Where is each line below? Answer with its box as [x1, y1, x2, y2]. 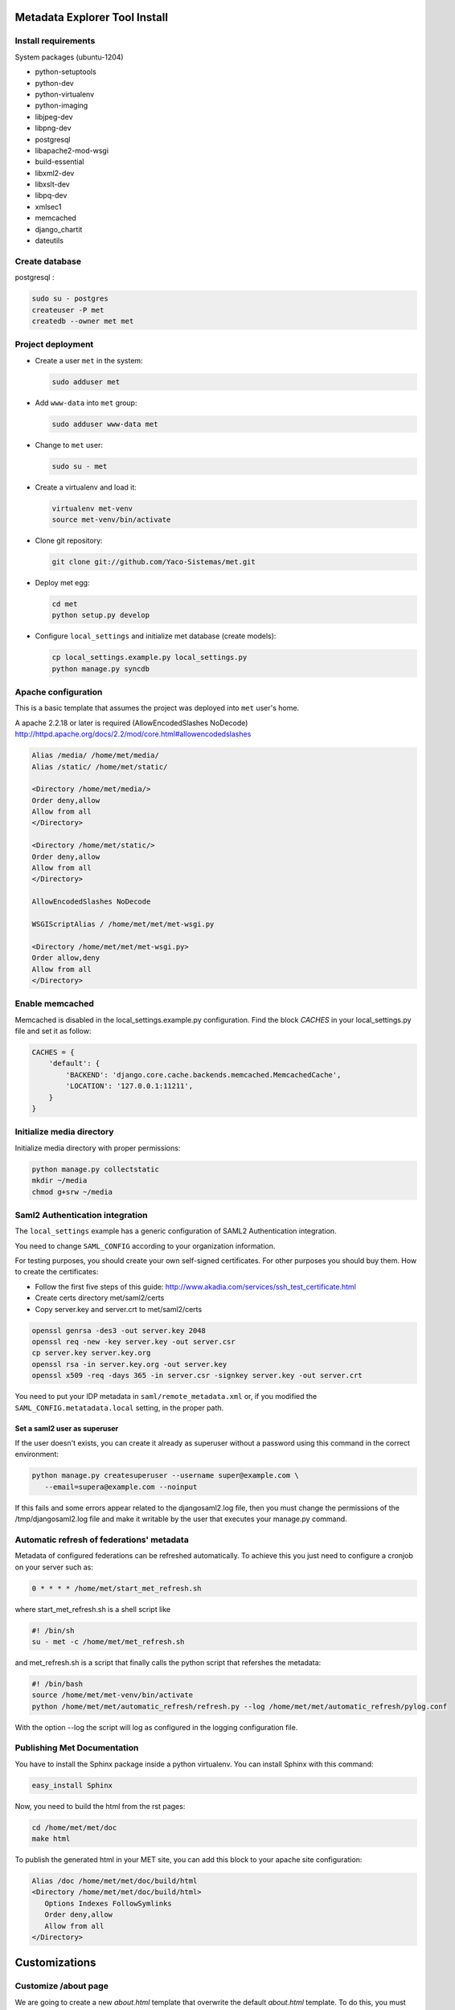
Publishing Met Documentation [14, 1742, 139, 1754]
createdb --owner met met [31, 316, 134, 326]
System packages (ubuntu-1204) [14, 52, 124, 62]
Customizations [14, 1956, 96, 1970]
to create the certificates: [14, 1267, 99, 1277]
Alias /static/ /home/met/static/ [31, 762, 168, 771]
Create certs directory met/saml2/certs [35, 1293, 165, 1302]
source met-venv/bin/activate [51, 515, 171, 524]
